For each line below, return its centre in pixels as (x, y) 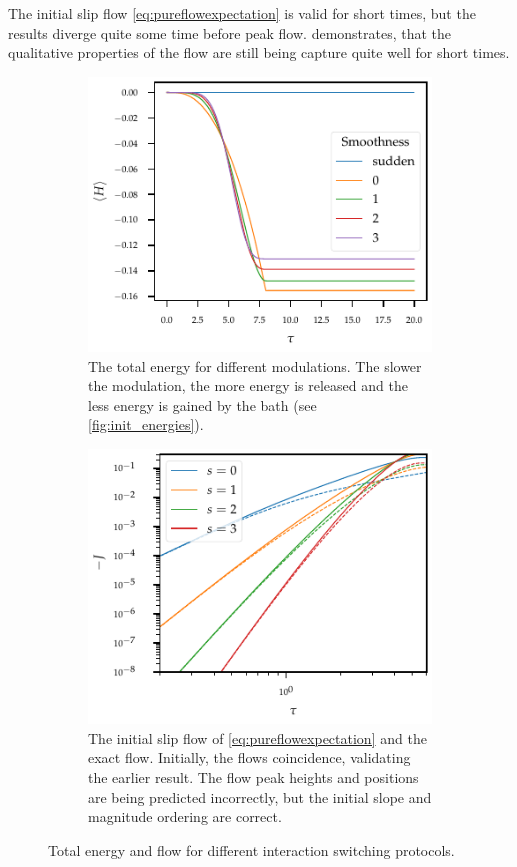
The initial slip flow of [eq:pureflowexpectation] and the (257, 737)
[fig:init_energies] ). (146, 424)
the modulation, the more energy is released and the (248, 385)
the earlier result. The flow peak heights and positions (253, 776)
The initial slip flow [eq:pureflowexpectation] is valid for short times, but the (242, 13)
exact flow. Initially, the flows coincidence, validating (249, 757)
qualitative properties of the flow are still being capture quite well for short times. (259, 52)
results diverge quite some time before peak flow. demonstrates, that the (230, 32)
